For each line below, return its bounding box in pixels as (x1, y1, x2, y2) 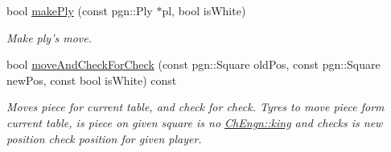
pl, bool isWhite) (162, 2, 246, 18)
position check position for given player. (6, 130, 202, 146)
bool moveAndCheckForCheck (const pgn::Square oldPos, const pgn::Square (6, 56, 381, 73)
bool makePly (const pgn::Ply (6, 2, 153, 18)
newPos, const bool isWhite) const (6, 71, 177, 88)
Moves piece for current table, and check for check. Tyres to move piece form (6, 98, 385, 115)
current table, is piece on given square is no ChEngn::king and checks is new (6, 114, 383, 130)
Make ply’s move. (6, 29, 92, 46)
